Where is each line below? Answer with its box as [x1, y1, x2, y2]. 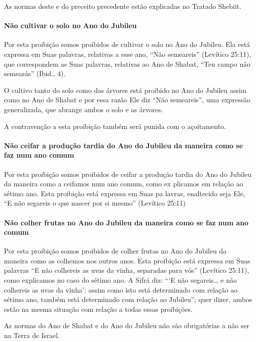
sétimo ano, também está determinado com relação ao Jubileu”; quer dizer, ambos [4, 294, 252, 304]
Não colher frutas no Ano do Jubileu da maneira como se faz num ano [4, 217, 249, 227]
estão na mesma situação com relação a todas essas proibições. [4, 303, 193, 314]
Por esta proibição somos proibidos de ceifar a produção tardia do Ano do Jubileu [4, 169, 252, 179]
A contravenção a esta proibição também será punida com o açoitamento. [4, 121, 226, 131]
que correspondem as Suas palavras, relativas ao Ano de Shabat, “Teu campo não [4, 58, 251, 69]
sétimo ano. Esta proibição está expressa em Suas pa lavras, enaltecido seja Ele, [4, 188, 245, 198]
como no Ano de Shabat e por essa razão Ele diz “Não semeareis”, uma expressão [4, 94, 251, 105]
